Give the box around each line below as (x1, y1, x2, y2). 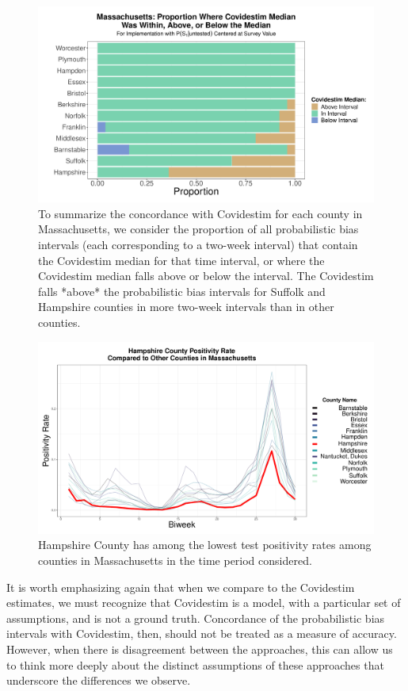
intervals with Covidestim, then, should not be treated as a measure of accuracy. (6, 625, 397, 642)
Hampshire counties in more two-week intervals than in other (38, 298, 334, 315)
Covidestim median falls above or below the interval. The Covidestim (38, 267, 374, 284)
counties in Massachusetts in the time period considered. (38, 551, 312, 568)
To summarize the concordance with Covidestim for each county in (38, 205, 363, 221)
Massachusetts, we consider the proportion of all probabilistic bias (38, 221, 359, 237)
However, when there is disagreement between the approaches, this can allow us (6, 640, 393, 657)
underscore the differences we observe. (6, 672, 191, 689)
